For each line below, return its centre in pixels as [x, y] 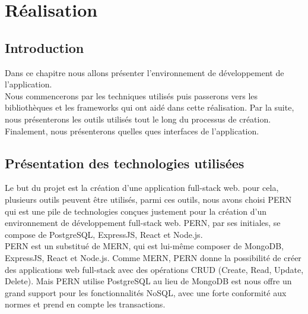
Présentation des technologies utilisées [125, 163]
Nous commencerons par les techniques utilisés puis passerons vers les [131, 95]
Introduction [45, 47]
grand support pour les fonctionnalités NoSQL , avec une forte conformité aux [146, 292]
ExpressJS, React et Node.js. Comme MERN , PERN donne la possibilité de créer [153, 257]
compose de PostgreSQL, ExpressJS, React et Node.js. [104, 234]
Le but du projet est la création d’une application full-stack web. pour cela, [142, 188]
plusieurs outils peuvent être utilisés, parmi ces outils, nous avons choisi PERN [148, 199]
